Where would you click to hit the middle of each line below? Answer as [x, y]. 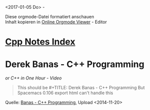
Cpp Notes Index [40, 42]
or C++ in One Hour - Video [34, 78]
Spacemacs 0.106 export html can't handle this [65, 93]
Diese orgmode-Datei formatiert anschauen [50, 17]
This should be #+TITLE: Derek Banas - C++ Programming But [81, 88]
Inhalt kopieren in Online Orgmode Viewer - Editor [56, 22]
